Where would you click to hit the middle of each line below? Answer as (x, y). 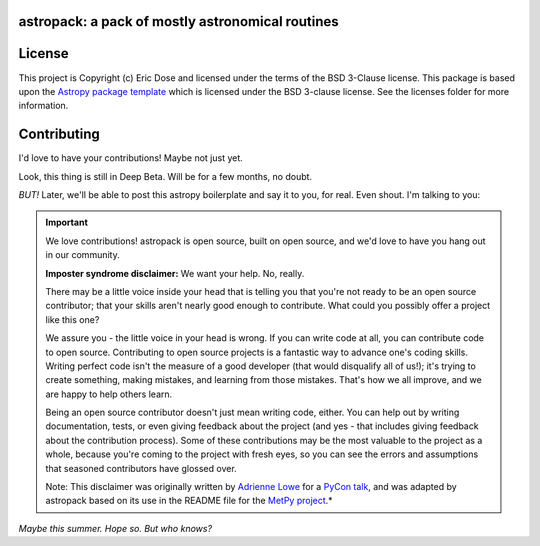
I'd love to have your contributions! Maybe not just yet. (131, 158)
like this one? (72, 319)
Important (67, 222)
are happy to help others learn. (109, 394)
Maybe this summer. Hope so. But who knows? (115, 528)
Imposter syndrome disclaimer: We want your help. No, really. (175, 273)
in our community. (82, 255)
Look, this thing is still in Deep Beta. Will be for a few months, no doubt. (165, 176)
